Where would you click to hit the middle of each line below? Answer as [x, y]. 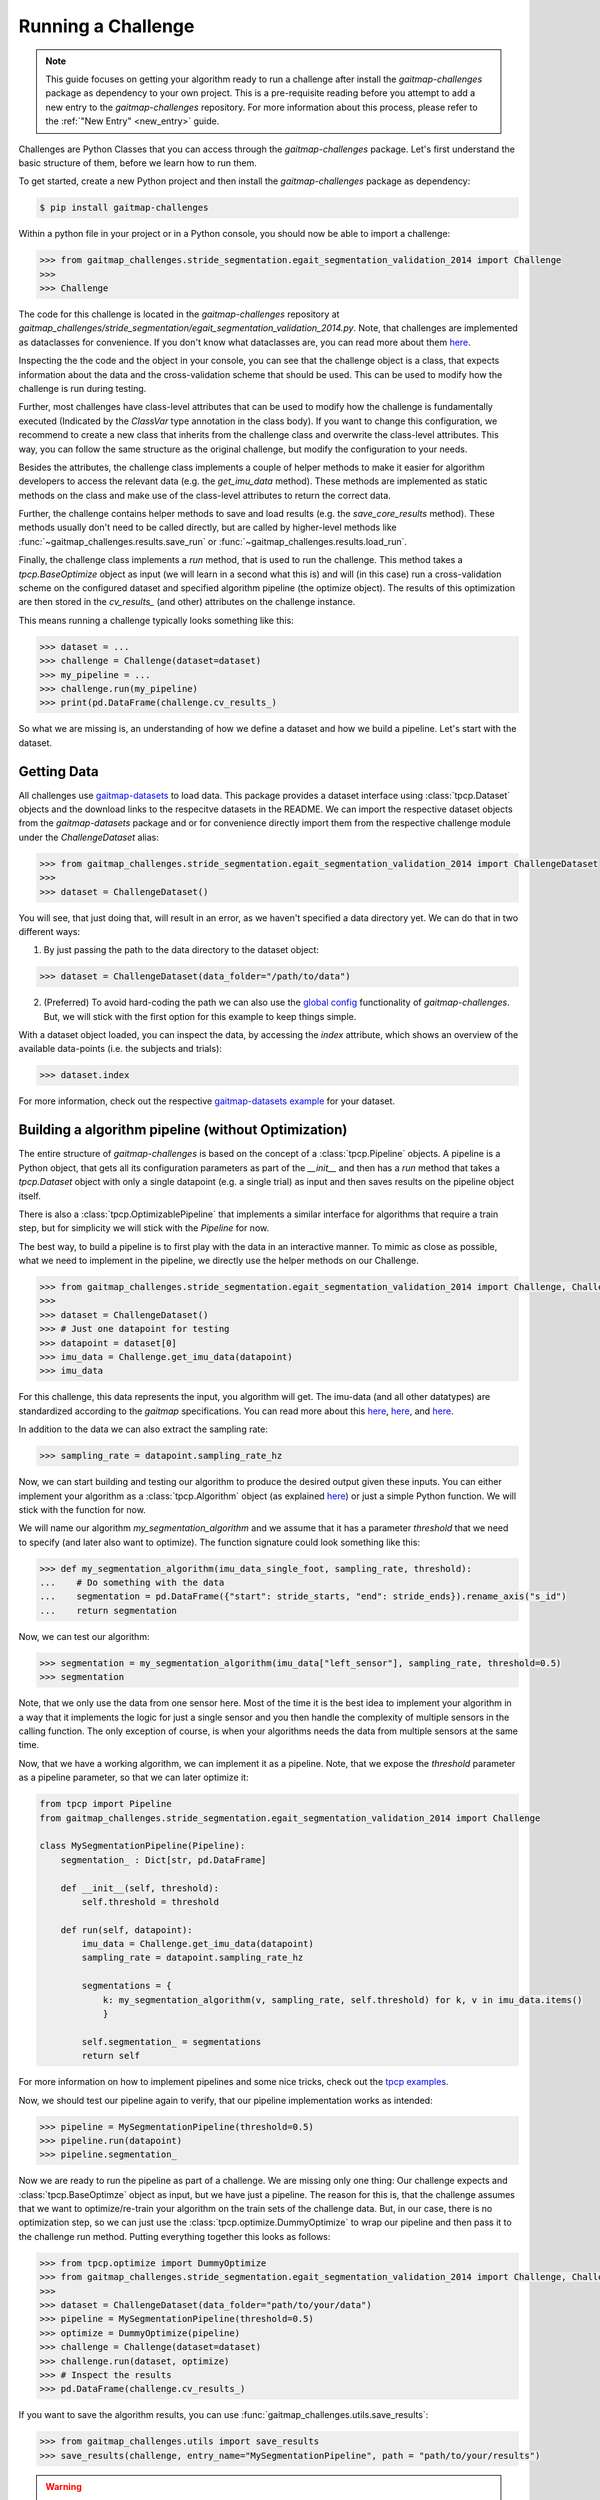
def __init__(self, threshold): [140, 1888]
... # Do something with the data [132, 1583]
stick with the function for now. [82, 1509]
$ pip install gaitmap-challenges [124, 208]
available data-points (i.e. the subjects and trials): [120, 1049]
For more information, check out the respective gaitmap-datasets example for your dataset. [206, 1101]
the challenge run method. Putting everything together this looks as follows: [174, 2236]
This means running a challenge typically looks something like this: [156, 620]
